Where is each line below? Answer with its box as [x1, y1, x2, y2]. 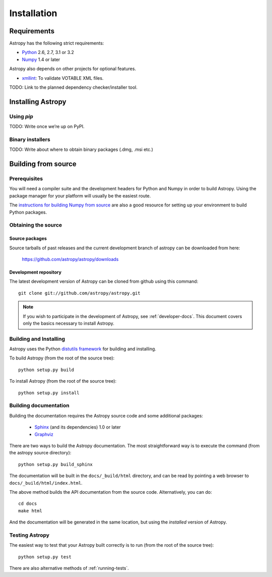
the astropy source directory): [9, 450, 72, 456]
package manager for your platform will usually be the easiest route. [9, 192, 151, 199]
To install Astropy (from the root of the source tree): [9, 378, 117, 384]
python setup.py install [18, 390, 80, 396]
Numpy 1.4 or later [22, 56, 60, 63]
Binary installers [9, 136, 50, 143]
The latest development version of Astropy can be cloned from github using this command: [9, 278, 198, 285]
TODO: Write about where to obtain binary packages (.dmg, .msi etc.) [9, 146, 154, 152]
